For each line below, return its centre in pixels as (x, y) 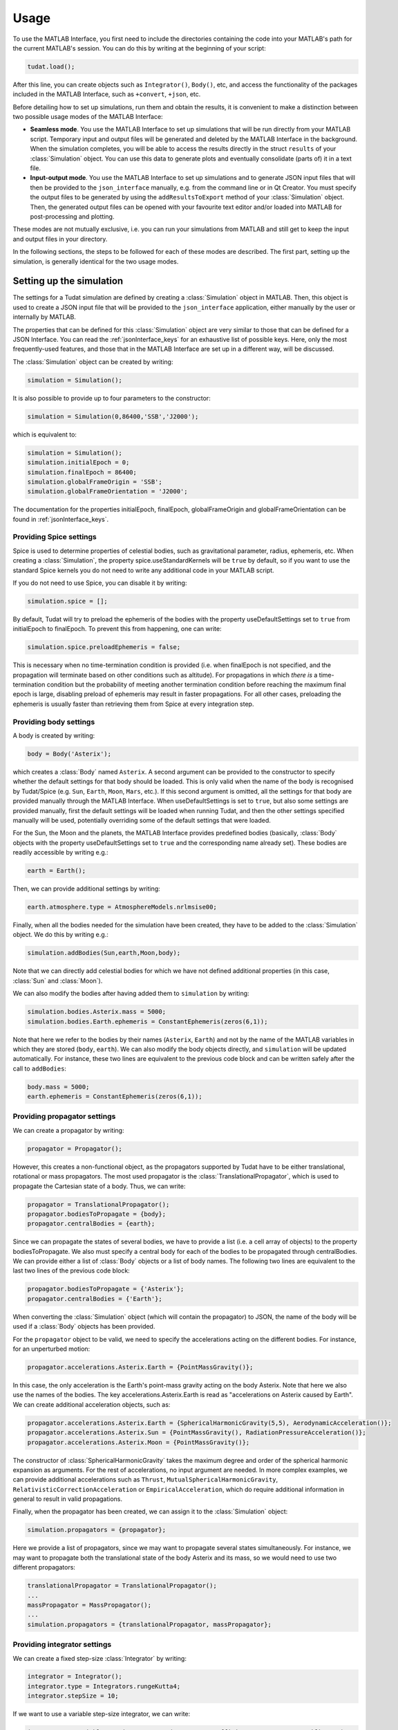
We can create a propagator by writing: (68, 1130)
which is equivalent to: (45, 434)
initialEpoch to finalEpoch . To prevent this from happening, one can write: (117, 629)
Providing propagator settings (64, 1116)
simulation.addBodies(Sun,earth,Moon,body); (104, 953)
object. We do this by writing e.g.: (60, 935)
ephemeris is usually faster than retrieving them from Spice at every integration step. (133, 704)
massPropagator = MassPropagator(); (89, 1605)
